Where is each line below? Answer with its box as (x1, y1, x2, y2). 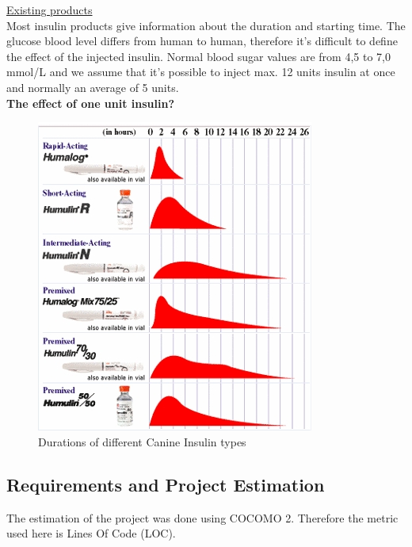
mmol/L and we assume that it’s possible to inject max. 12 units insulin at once (6, 63, 395, 80)
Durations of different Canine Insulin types (38, 433, 246, 449)
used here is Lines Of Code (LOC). (6, 525, 176, 541)
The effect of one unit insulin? (6, 94, 175, 111)
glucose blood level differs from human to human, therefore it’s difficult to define (6, 33, 398, 49)
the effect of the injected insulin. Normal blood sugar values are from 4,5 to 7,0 (6, 48, 391, 64)
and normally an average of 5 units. (6, 78, 179, 95)
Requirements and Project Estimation (6, 472, 325, 496)
